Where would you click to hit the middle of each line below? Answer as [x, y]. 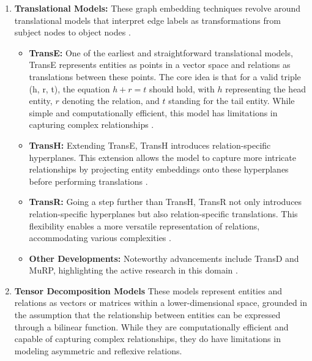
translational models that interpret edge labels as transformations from [147, 20]
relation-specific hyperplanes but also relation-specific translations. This [163, 213]
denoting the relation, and [111, 101]
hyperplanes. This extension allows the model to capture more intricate [162, 157]
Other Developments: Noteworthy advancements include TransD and [164, 258]
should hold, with [182, 88]
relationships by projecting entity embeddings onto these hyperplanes [159, 169]
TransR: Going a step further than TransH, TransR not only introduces [165, 202]
